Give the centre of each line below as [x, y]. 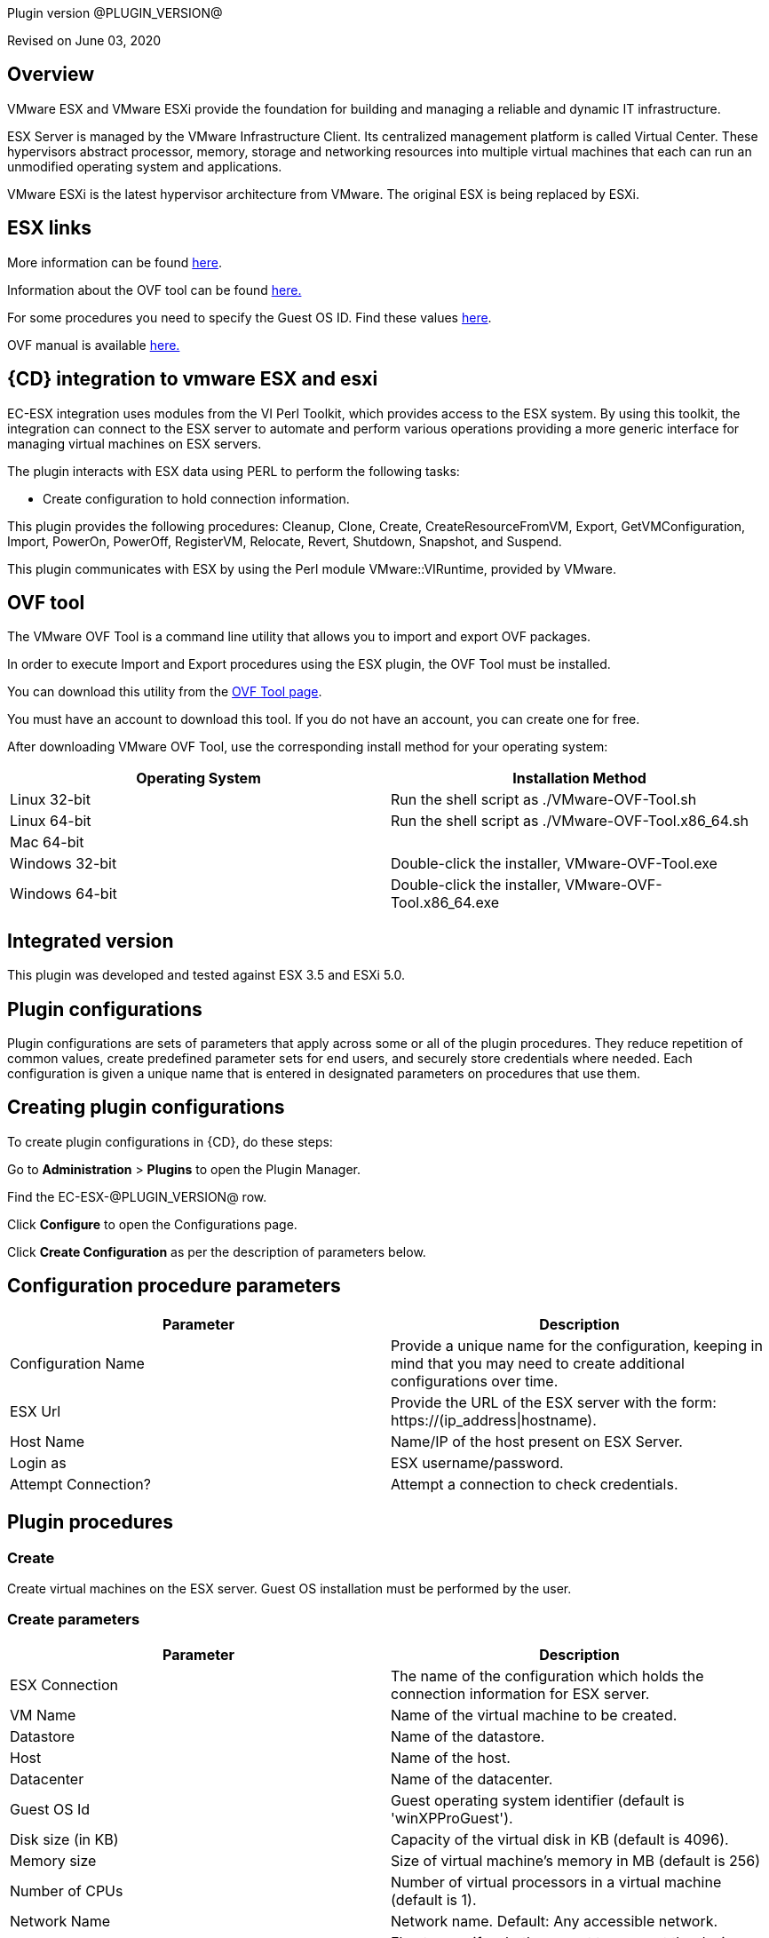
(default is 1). [434, 1899]
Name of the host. [451, 1757]
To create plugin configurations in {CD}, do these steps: [170, 1141]
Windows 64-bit [63, 894]
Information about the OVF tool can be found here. [155, 290]
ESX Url [36, 1411]
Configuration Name [77, 1363]
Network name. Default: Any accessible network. [555, 1921]
